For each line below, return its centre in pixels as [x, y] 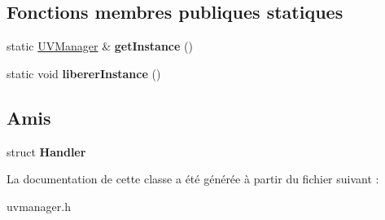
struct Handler [46, 151]
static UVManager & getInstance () [100, 46]
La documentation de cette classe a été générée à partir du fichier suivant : [193, 179]
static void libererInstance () [84, 73]
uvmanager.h [39, 206]
